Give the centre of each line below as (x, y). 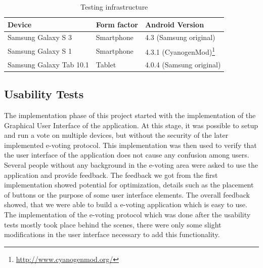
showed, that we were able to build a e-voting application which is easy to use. (126, 204)
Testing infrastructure (114, 7)
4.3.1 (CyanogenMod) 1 (180, 51)
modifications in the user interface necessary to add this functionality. (112, 234)
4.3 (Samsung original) (180, 37)
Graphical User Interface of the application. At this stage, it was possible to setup (131, 125)
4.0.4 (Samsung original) (183, 64)
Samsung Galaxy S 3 (40, 37)
